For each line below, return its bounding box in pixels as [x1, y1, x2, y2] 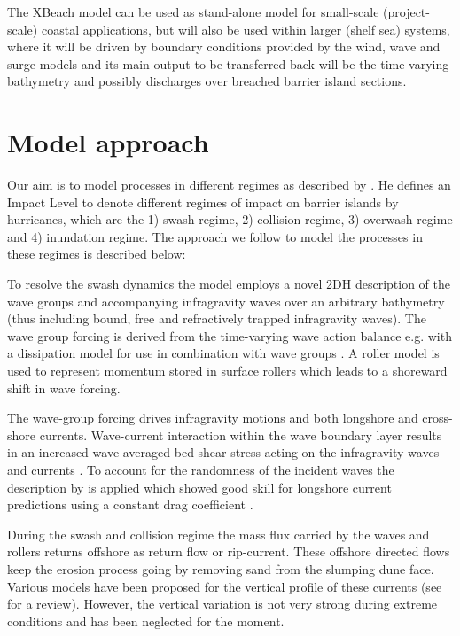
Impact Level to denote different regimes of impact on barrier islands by [7, 192, 399, 211]
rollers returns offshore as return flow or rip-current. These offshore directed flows [7, 542, 450, 561]
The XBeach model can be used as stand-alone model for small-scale [7, 3, 379, 20]
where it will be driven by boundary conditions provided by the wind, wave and [7, 37, 441, 56]
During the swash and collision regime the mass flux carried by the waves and [7, 524, 430, 543]
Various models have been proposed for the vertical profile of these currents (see [7, 577, 442, 595]
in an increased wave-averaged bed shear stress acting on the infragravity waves [7, 443, 440, 461]
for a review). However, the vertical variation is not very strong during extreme [7, 594, 438, 613]
